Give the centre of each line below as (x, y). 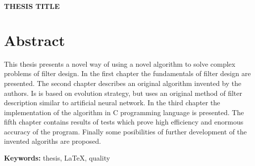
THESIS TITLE (32, 6)
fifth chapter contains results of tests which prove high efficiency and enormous (124, 122)
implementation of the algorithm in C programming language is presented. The (124, 112)
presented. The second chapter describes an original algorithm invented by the (123, 83)
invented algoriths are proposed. (52, 141)
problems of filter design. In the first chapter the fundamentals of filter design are (127, 73)
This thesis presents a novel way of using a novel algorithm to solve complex (120, 63)
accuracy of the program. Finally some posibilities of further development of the (126, 131)
